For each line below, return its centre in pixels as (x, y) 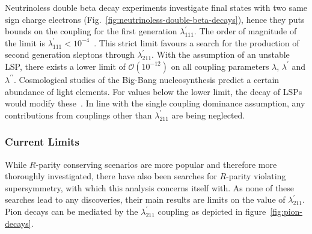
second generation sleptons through (70, 54)
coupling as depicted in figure (212, 211)
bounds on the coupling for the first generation (91, 31)
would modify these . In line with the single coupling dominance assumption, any (155, 103)
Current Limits (42, 142)
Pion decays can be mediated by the (72, 211)
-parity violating (256, 176)
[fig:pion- (286, 211)
